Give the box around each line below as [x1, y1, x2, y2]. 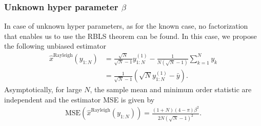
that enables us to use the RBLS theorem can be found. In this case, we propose [4, 30, 257, 41]
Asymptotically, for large [4, 84, 82, 95]
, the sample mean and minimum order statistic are [90, 84, 252, 95]
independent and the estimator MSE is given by [4, 94, 155, 104]
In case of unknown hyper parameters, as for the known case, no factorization [4, 20, 248, 31]
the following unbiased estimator [4, 40, 106, 51]
